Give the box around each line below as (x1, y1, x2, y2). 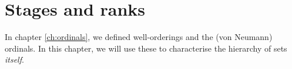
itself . (5, 53, 24, 66)
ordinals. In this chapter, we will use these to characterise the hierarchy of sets (5, 42, 287, 54)
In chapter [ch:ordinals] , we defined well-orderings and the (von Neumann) (5, 31, 273, 43)
